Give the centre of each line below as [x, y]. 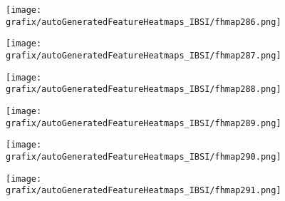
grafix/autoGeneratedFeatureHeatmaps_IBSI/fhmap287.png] [144, 55]
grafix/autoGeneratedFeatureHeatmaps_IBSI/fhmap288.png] [144, 89]
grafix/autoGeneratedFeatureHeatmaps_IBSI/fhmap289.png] [144, 123]
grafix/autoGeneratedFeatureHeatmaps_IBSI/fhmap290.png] [144, 156]
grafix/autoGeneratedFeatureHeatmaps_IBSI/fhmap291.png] [144, 191]
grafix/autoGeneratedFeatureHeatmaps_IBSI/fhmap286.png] [144, 22]
